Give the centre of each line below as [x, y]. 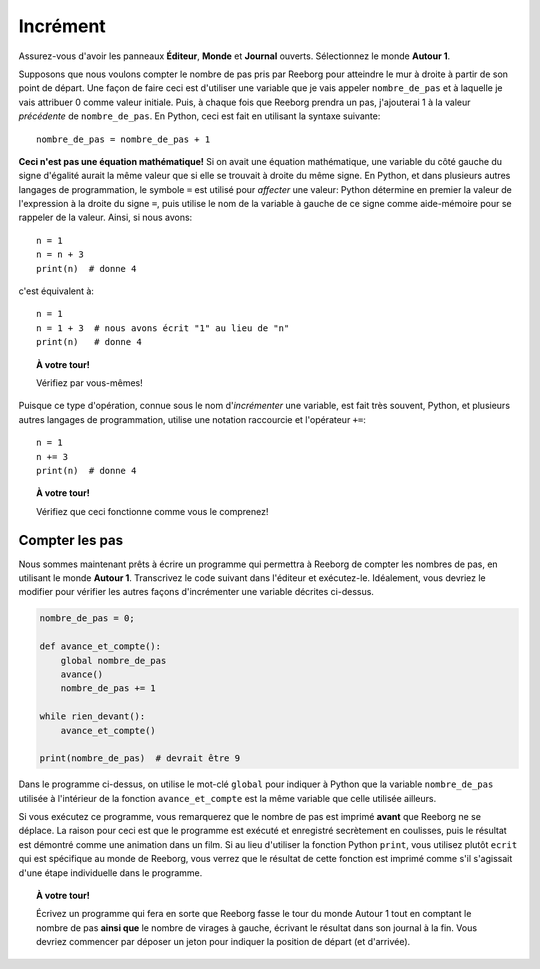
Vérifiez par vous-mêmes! [90, 382]
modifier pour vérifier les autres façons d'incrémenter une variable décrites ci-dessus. [196, 592]
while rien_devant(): [92, 716]
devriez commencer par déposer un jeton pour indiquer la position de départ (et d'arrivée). [223, 942]
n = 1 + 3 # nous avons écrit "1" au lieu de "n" [163, 328]
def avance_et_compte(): [100, 646]
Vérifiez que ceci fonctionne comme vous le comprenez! [152, 511]
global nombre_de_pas [113, 660]
